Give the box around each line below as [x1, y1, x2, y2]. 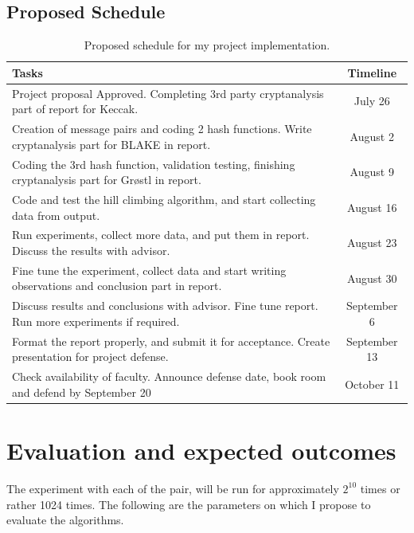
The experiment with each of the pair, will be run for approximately [6, 480, 339, 496]
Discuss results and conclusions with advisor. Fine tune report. [12, 297, 318, 314]
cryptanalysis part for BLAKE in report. [12, 135, 211, 152]
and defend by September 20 [12, 383, 151, 400]
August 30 [347, 269, 397, 286]
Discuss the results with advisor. [12, 241, 170, 258]
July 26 [353, 92, 390, 109]
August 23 [347, 234, 397, 251]
